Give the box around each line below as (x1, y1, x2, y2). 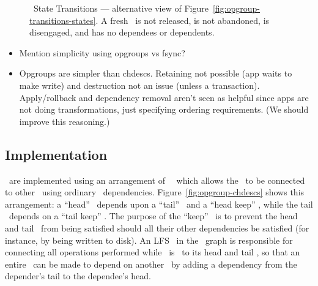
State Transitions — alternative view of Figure (33, 2, 209, 14)
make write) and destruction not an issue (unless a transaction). (19, 78, 260, 91)
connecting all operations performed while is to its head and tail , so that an (5, 246, 300, 258)
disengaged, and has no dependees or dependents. (29, 26, 215, 39)
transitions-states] (29, 13, 96, 26)
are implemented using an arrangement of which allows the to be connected (9, 173, 305, 186)
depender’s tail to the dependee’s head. (5, 269, 151, 282)
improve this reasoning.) (19, 115, 110, 127)
